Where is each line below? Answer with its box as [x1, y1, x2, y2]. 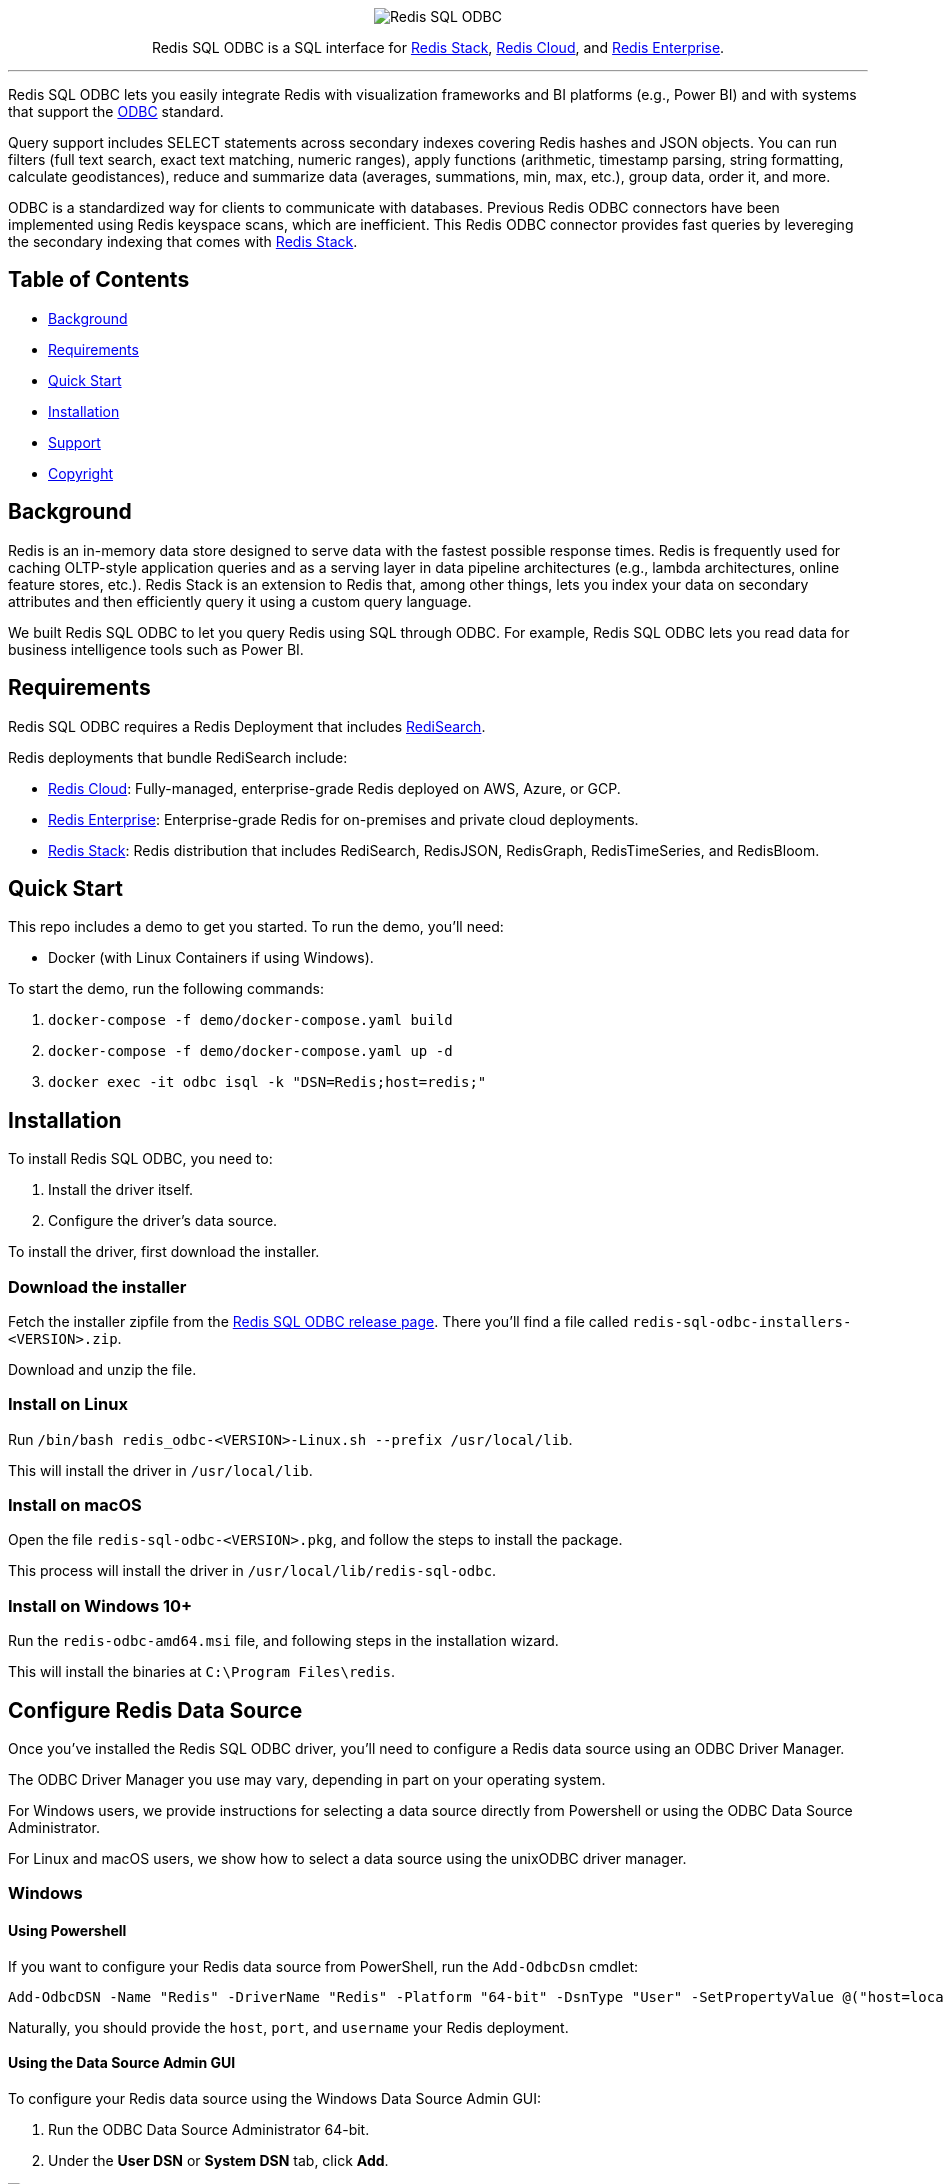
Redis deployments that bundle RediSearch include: [8, 748, 348, 766]
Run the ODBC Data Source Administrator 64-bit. [48, 2120, 370, 2138]
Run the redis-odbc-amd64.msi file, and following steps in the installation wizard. [8, 1632, 559, 1650]
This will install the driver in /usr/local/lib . [8, 1461, 313, 1479]
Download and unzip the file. [8, 1360, 197, 1378]
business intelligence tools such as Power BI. [8, 640, 304, 658]
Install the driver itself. [48, 1181, 194, 1199]
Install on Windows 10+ [8, 1595, 193, 1616]
